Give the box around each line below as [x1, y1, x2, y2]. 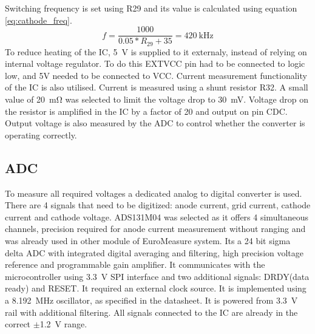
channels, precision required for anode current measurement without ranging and [5, 222, 306, 235]
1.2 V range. [39, 318, 87, 330]
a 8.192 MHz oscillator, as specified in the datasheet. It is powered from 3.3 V [5, 294, 298, 306]
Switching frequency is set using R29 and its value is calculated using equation [5, 2, 297, 14]
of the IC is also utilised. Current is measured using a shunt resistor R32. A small [5, 81, 308, 94]
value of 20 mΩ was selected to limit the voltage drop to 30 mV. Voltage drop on [5, 93, 308, 106]
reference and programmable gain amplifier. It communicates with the [5, 258, 265, 271]
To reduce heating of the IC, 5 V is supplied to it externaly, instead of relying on [5, 45, 307, 58]
